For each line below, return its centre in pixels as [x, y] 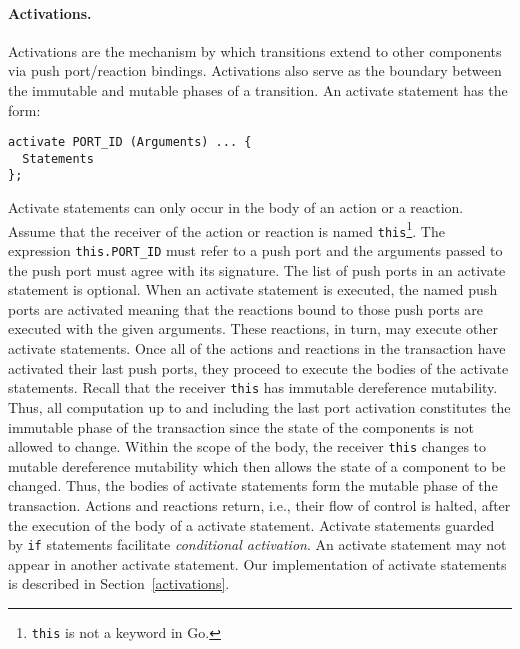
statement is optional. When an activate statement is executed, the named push [253, 289]
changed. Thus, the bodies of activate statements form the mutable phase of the [253, 485]
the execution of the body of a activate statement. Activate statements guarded [251, 524]
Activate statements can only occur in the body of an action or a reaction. [236, 207]
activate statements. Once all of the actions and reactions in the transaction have [257, 348]
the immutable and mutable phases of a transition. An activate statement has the [258, 89]
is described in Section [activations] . [119, 583]
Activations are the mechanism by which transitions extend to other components [255, 50]
